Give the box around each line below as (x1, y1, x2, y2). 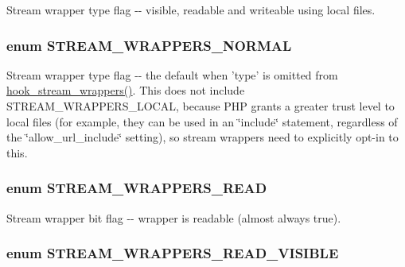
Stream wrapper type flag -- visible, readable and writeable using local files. (6, 2, 376, 17)
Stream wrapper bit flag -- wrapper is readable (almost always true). (6, 209, 341, 226)
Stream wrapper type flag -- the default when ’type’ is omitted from (6, 66, 338, 83)
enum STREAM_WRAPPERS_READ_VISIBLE (6, 243, 339, 263)
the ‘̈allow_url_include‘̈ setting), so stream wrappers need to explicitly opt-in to (6, 129, 399, 145)
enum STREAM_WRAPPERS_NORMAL (6, 35, 292, 55)
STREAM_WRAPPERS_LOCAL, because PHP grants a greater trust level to (6, 98, 395, 114)
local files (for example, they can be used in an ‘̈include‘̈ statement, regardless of (6, 113, 398, 130)
